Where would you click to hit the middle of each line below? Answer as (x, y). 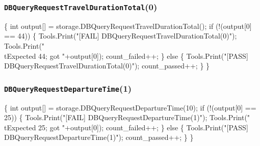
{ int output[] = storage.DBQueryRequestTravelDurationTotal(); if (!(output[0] (128, 26)
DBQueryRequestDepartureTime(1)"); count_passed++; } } (99, 137)
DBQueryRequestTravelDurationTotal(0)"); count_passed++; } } (107, 66)
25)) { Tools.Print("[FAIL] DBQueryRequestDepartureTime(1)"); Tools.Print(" (127, 117)
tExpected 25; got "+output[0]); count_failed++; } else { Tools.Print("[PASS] (126, 127)
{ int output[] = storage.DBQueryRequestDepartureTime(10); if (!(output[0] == (130, 107)
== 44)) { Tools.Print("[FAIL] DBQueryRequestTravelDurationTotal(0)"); (121, 36)
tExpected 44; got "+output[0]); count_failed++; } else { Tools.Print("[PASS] (126, 56)
